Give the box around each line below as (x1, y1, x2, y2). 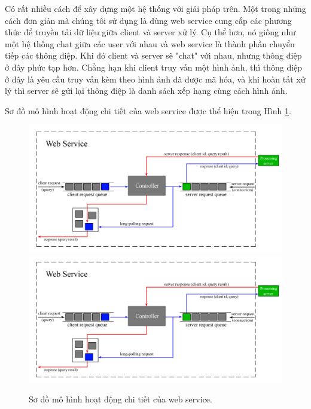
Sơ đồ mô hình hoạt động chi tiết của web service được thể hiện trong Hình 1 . (5, 104, 291, 117)
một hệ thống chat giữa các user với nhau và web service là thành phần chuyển (5, 37, 295, 50)
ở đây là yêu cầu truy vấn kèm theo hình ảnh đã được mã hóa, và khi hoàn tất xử (5, 72, 306, 85)
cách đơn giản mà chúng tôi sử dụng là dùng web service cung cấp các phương (5, 14, 292, 26)
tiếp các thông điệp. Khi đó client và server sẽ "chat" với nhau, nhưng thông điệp (5, 49, 302, 62)
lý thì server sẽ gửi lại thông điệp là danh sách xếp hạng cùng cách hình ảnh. (5, 84, 288, 97)
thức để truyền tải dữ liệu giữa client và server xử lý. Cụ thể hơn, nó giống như (5, 26, 295, 38)
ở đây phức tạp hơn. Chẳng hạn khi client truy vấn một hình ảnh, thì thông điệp (5, 60, 303, 73)
